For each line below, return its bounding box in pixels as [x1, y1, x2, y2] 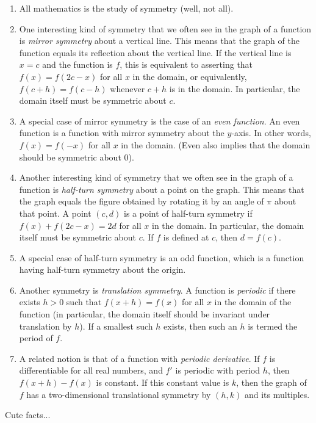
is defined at [163, 231, 209, 244]
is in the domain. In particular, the [169, 82, 300, 95]
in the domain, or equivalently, [132, 70, 247, 82]
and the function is [42, 58, 113, 71]
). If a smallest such [79, 319, 153, 332]
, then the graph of [236, 376, 307, 389]
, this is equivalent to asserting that [120, 58, 253, 71]
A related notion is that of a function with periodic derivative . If [19, 352, 260, 364]
